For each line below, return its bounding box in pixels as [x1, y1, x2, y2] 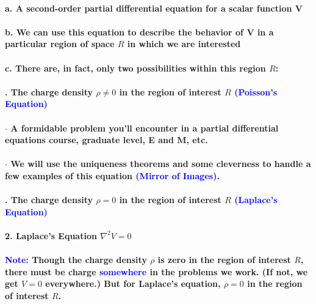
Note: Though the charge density [5, 253, 147, 266]
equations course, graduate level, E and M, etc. [5, 133, 208, 146]
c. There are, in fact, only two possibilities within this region [5, 61, 266, 74]
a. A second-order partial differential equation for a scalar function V [5, 1, 303, 14]
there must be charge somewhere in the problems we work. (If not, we [5, 265, 308, 278]
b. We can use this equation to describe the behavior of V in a [5, 25, 274, 38]
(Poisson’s [234, 85, 278, 98]
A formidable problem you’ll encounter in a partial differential [10, 121, 279, 134]
